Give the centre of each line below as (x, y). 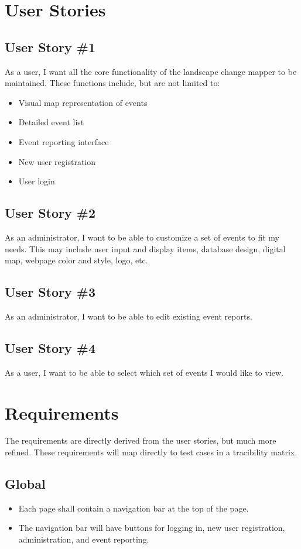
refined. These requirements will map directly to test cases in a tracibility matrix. (151, 452)
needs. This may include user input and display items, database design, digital (145, 248)
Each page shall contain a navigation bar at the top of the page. (134, 508)
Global (25, 484)
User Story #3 (50, 292)
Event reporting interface (64, 141)
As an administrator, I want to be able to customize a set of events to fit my (142, 237)
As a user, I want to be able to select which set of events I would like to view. (144, 372)
